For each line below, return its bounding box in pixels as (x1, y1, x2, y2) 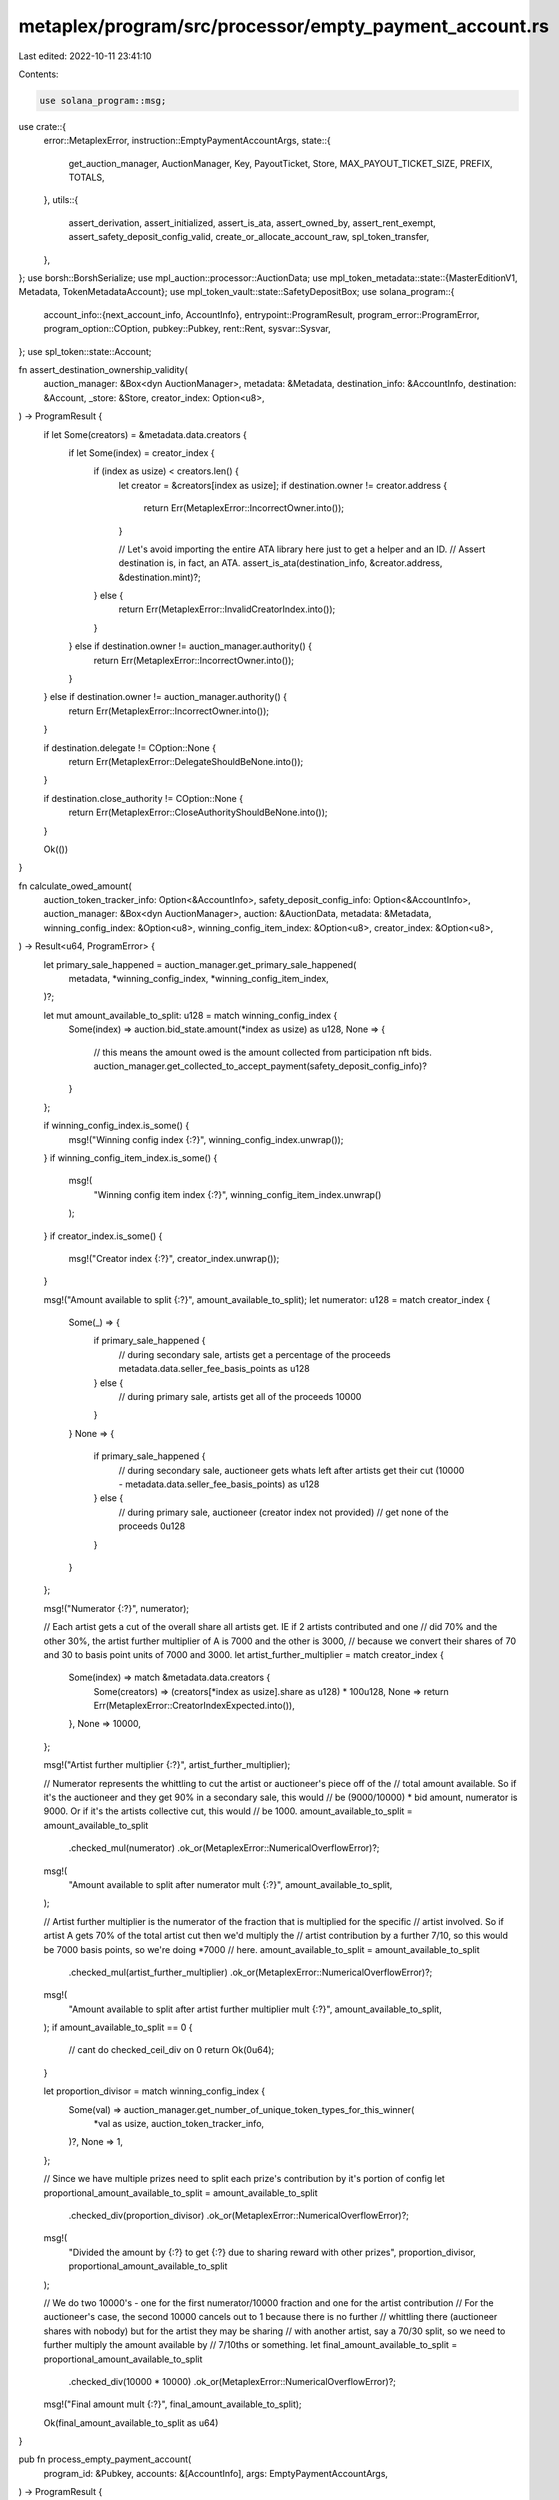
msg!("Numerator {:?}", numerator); (43, 1602, 190, 1614)
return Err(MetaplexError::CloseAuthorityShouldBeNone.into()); (68, 806, 328, 819)
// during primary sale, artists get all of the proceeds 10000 (118, 1391, 362, 1403)
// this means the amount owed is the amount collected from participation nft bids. (93, 1046, 432, 1058)
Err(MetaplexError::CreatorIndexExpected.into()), (93, 1700, 295, 1712)
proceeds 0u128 (118, 1520, 186, 1532)
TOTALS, (68, 171, 105, 184)
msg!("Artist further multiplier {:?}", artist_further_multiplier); (43, 1759, 291, 1771)
